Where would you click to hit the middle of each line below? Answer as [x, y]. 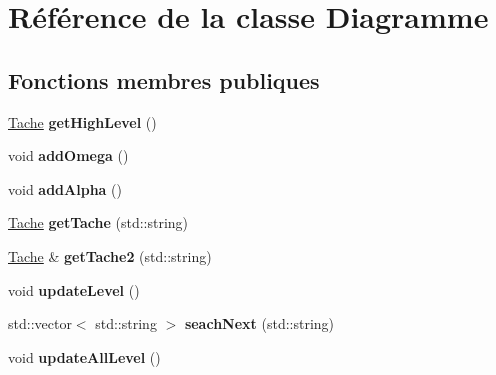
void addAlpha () [65, 188]
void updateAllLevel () [84, 356]
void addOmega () [68, 155]
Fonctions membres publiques [164, 79]
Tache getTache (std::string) [98, 222]
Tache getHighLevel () [82, 121]
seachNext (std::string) [259, 323]
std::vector [40, 323]
